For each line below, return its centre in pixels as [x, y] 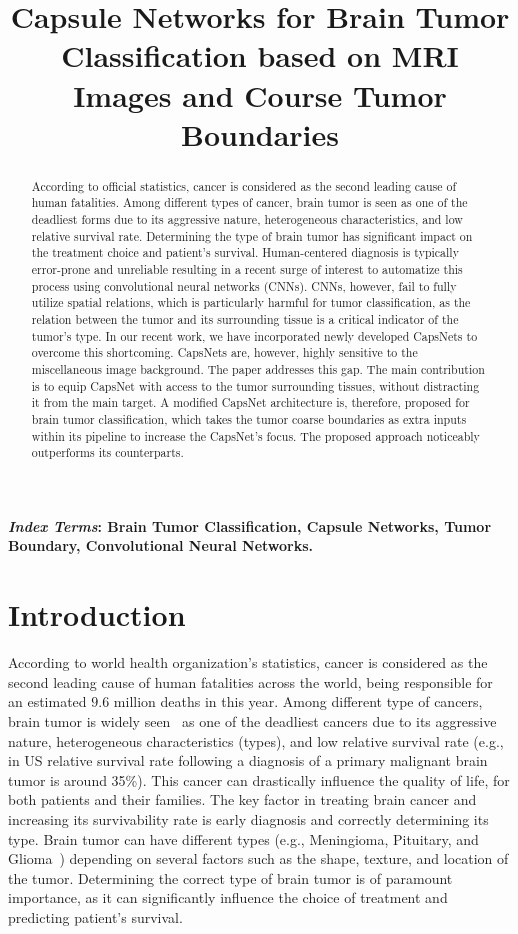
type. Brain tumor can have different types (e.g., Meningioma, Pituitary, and [243, 838]
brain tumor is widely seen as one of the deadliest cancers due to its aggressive [252, 720]
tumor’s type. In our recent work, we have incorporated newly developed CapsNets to [254, 335]
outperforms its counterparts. [107, 452]
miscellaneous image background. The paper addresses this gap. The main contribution [258, 368]
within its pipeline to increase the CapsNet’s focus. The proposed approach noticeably [255, 435]
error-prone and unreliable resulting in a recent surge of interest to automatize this [247, 269]
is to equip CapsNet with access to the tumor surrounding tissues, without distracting [255, 385]
